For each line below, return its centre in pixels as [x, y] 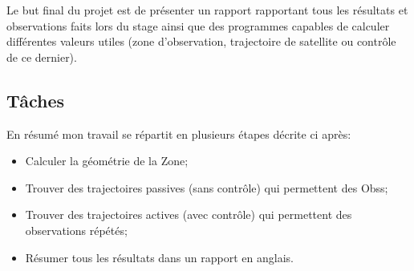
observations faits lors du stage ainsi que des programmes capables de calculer [198, 25]
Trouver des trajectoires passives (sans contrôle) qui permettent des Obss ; [207, 187]
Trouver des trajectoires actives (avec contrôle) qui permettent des [189, 214]
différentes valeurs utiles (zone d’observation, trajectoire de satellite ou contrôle [201, 41]
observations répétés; [76, 230]
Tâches [36, 100]
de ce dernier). [42, 57]
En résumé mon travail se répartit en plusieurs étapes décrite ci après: [179, 133]
